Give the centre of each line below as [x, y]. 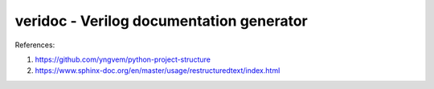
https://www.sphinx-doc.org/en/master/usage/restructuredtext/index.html [158, 71]
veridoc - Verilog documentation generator [162, 21]
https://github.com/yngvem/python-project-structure [123, 59]
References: [35, 45]
